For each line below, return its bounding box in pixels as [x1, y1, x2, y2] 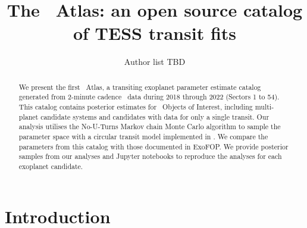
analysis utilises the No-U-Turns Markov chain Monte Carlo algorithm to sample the [18, 121, 281, 132]
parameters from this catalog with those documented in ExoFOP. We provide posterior [18, 141, 289, 151]
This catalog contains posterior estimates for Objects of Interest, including [18, 102, 253, 112]
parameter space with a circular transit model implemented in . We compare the [18, 131, 268, 141]
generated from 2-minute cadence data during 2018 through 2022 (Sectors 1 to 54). [18, 92, 280, 102]
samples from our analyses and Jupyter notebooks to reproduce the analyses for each [18, 151, 282, 161]
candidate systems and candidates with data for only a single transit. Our [40, 111, 270, 121]
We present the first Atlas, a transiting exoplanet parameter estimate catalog [18, 82, 261, 92]
